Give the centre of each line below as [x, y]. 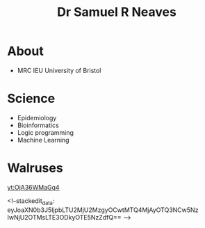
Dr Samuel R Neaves [117, 12]
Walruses [35, 168]
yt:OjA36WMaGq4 [34, 187]
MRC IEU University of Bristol [59, 70]
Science [31, 99]
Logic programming [46, 132]
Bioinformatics [38, 125]
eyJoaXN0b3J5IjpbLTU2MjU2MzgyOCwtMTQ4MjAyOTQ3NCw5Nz [103, 210]
